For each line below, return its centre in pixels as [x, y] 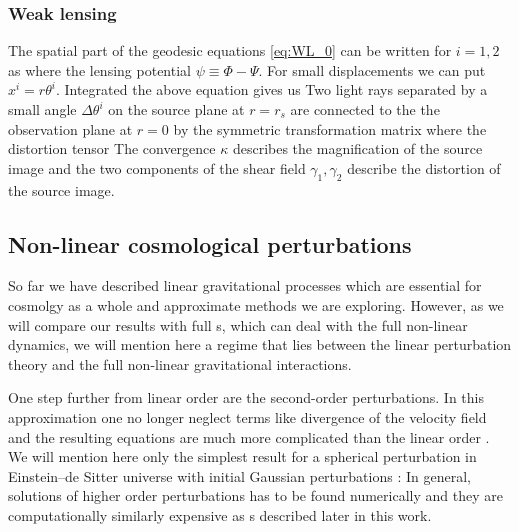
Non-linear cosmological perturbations [210, 243]
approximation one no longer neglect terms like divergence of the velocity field [247, 416]
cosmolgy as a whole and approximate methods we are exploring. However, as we [256, 304]
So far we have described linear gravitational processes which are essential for [245, 285]
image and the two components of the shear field [157, 167]
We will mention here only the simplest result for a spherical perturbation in [242, 456]
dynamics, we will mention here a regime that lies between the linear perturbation [260, 344]
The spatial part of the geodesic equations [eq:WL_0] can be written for [230, 50]
